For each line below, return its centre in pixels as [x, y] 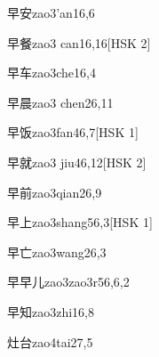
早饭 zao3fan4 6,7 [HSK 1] [73, 132]
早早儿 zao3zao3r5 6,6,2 [68, 282]
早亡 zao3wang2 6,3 [57, 252]
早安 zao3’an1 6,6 [51, 12]
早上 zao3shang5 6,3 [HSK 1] [80, 222]
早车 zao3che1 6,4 [52, 73]
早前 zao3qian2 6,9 [55, 192]
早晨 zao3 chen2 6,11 [60, 102]
